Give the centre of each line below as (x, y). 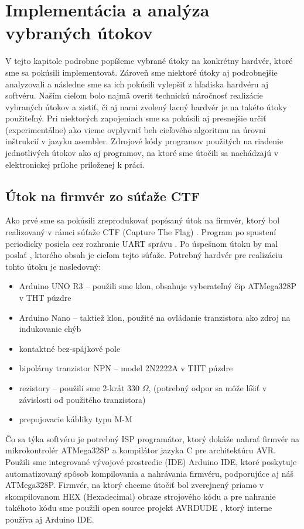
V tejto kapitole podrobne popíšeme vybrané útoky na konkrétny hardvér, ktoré (149, 61)
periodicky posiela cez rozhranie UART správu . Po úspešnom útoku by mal (142, 243)
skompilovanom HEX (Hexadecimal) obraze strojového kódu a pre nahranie (141, 496)
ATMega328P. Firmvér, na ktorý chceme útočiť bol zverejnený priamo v (135, 485)
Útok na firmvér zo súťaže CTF (103, 196)
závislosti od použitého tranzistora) (82, 399)
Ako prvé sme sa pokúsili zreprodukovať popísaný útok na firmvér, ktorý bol (143, 220)
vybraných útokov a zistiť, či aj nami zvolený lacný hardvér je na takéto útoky (146, 106)
